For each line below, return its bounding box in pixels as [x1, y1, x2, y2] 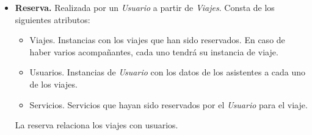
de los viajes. [29, 77, 78, 90]
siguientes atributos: [15, 13, 90, 26]
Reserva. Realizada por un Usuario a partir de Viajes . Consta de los [15, 1, 275, 13]
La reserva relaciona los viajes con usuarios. [15, 119, 178, 131]
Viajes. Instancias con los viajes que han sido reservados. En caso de [29, 33, 285, 46]
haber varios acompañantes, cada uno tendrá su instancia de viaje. [29, 45, 278, 58]
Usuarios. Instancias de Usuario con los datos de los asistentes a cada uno [29, 66, 306, 78]
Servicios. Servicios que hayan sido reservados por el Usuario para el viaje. [29, 98, 308, 111]
